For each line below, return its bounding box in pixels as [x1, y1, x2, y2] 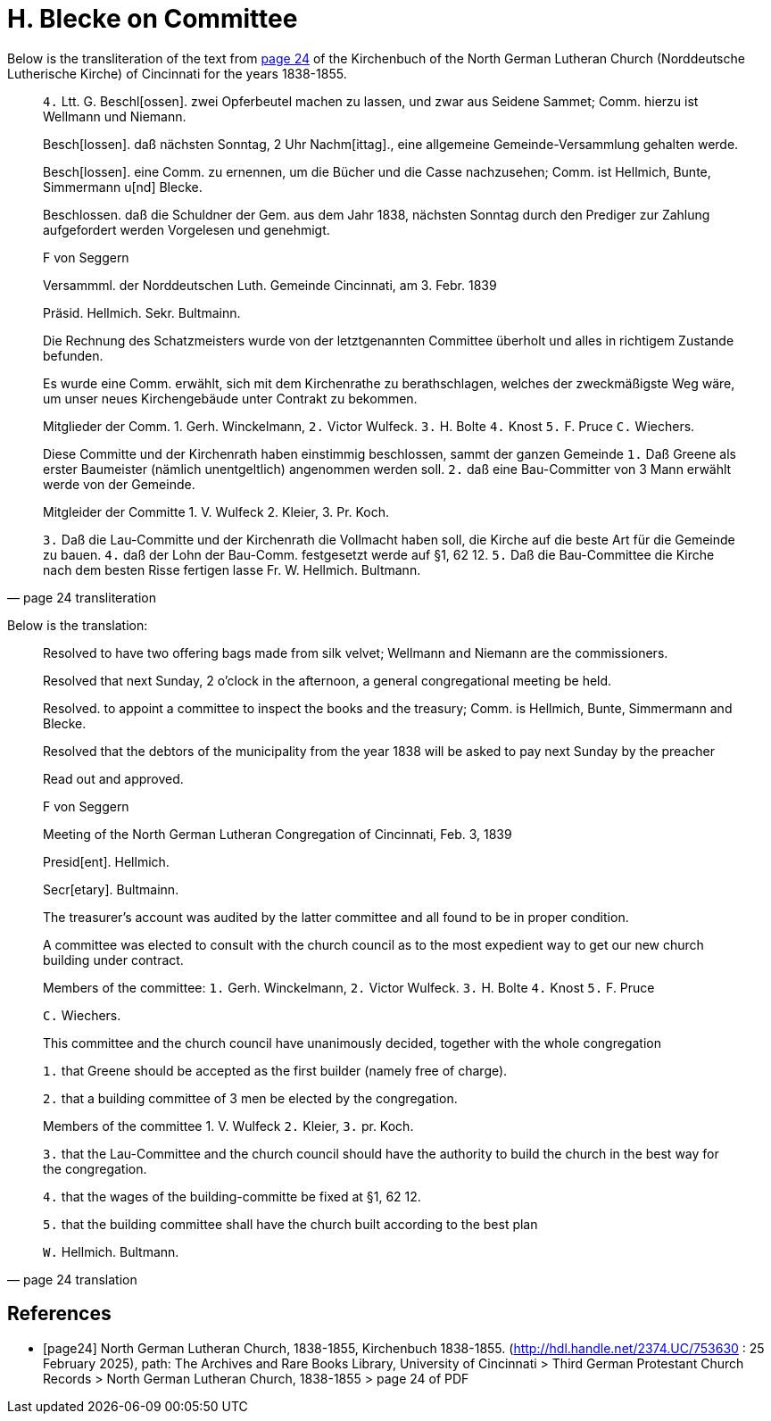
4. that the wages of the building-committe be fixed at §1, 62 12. [43, 1188, 421, 1204]
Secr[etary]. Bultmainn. [43, 881, 179, 897]
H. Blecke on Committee [7, 4, 298, 34]
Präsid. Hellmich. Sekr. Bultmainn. [43, 304, 241, 320]
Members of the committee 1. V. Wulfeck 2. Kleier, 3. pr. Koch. [43, 1118, 414, 1134]
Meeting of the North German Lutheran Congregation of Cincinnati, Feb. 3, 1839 [43, 826, 512, 842]
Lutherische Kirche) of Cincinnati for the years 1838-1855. [7, 65, 347, 81]
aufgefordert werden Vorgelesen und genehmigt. [43, 221, 330, 237]
